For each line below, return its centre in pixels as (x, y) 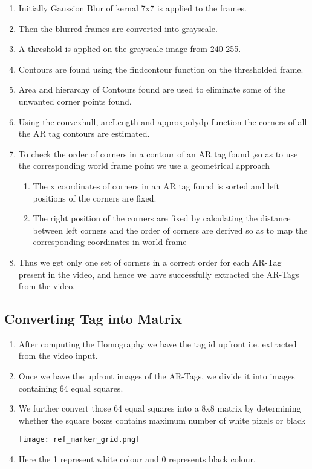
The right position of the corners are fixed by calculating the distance (162, 218)
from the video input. (58, 356)
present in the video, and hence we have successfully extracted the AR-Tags (159, 274)
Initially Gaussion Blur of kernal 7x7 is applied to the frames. (132, 8)
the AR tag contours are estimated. (84, 133)
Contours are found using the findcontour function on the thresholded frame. (161, 69)
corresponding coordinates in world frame (110, 242)
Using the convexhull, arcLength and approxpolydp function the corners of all (163, 121)
